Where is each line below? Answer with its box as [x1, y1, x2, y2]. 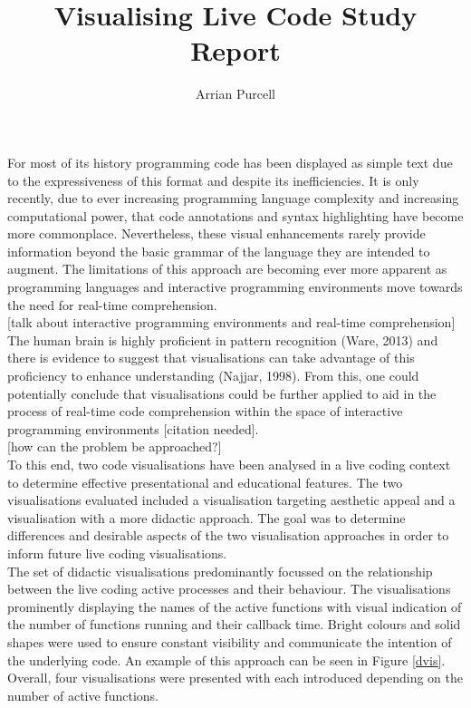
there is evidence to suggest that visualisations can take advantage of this [7, 348, 415, 367]
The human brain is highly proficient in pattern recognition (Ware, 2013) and [7, 330, 438, 349]
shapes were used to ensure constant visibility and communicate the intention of [7, 632, 452, 651]
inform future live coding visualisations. [7, 543, 227, 562]
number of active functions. [7, 685, 159, 704]
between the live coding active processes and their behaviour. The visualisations [7, 579, 451, 598]
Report [190, 32, 281, 69]
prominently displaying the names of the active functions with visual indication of [7, 596, 462, 616]
